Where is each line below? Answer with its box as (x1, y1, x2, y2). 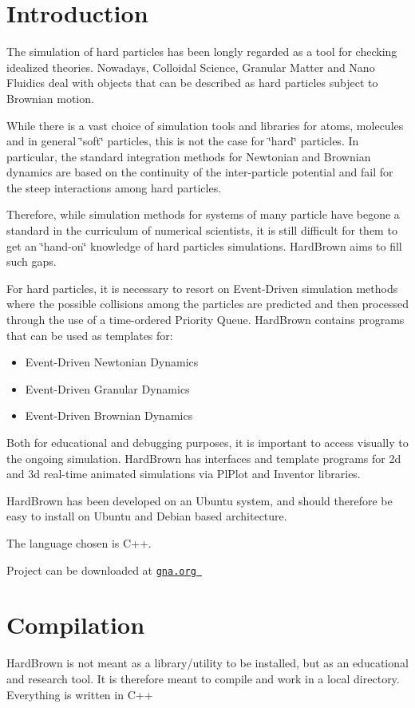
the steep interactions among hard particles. (6, 179, 222, 196)
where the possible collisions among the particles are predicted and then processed (6, 295, 409, 312)
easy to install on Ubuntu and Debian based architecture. (6, 508, 287, 524)
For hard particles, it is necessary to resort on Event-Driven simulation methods (6, 279, 398, 296)
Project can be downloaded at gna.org (6, 561, 196, 578)
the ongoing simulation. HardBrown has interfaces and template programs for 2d (6, 449, 401, 466)
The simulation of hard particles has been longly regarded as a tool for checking (6, 43, 397, 60)
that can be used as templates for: (6, 326, 173, 343)
